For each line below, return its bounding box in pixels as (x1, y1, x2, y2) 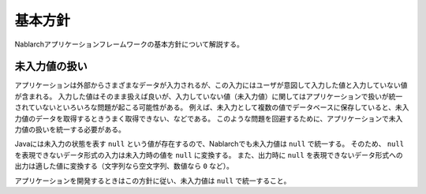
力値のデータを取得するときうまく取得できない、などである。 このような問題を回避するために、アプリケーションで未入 (14, 114, 403, 123)
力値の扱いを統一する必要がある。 (14, 125, 125, 134)
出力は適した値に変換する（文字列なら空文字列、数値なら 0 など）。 (14, 162, 234, 171)
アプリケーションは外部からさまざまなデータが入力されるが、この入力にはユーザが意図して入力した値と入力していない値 (14, 80, 408, 90)
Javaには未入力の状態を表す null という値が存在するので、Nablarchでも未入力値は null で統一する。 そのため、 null (14, 139, 405, 149)
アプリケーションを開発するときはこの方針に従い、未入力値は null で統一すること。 (14, 176, 291, 185)
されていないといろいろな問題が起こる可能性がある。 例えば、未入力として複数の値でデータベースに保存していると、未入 (14, 103, 409, 112)
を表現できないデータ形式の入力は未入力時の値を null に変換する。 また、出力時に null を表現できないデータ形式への (14, 150, 404, 159)
